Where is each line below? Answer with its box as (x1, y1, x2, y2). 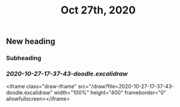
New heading (6, 36, 56, 47)
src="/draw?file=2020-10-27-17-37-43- (78, 83, 174, 90)
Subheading (6, 54, 42, 62)
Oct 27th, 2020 (60, 4, 136, 17)
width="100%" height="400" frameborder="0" (54, 89, 167, 96)
